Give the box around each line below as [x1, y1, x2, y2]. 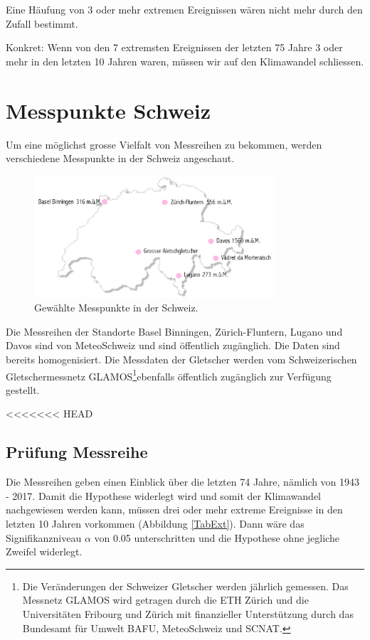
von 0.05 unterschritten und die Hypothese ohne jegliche [94, 530, 339, 545]
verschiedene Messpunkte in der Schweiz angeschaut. [6, 151, 235, 166]
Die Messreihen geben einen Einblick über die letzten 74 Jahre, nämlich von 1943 [6, 474, 360, 489]
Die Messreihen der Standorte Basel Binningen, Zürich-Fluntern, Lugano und [6, 324, 343, 338]
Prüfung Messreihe [6, 441, 148, 463]
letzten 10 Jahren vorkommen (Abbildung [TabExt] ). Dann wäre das [6, 516, 305, 530]
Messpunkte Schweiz [6, 95, 211, 124]
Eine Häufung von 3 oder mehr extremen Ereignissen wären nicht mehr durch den [6, 2, 363, 16]
